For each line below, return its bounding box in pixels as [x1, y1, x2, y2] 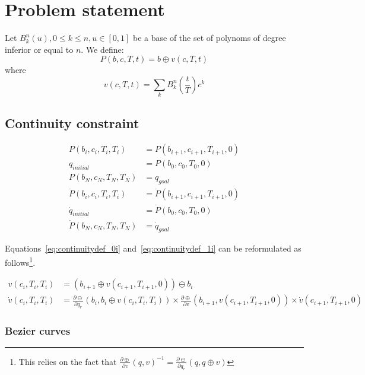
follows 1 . [5, 255, 36, 268]
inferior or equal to [5, 43, 74, 55]
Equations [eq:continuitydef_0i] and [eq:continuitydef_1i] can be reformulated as [5, 242, 301, 255]
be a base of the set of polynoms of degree [133, 31, 286, 44]
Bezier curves [5, 323, 71, 338]
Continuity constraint [5, 113, 139, 132]
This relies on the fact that [18, 355, 117, 367]
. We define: [81, 43, 124, 55]
